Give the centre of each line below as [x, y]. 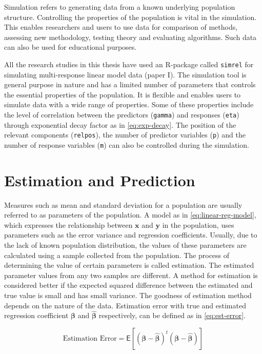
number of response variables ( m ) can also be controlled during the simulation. [127, 144]
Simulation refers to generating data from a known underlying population [120, 7]
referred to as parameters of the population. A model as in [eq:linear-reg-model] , [130, 215]
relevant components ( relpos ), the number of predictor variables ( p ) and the [125, 135]
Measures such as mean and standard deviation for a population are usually [123, 204]
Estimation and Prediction [100, 180]
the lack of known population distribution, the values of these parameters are [125, 245]
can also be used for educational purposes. [70, 47]
